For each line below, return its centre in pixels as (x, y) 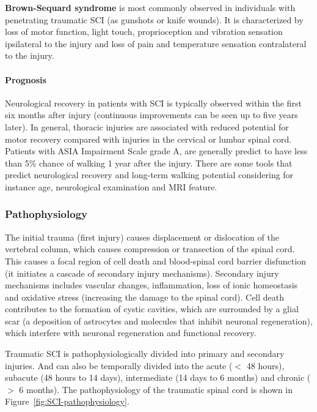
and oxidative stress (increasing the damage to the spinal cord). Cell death (145, 297)
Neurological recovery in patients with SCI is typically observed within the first (153, 103)
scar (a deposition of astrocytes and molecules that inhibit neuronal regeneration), (159, 320)
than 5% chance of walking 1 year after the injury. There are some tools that (149, 163)
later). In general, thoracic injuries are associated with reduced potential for (147, 126)
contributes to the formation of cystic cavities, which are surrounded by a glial (152, 309)
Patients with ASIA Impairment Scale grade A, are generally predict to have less (156, 151)
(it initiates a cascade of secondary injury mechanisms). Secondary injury (142, 273)
